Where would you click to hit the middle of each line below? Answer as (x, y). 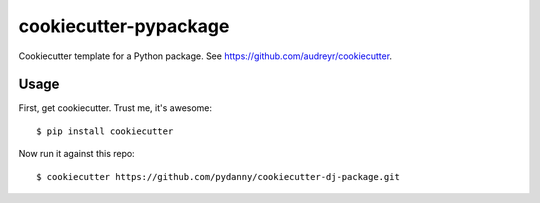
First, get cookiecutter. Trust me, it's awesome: (115, 108)
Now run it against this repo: (76, 154)
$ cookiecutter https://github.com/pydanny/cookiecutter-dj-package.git (218, 176)
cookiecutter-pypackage (124, 26)
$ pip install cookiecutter (105, 131)
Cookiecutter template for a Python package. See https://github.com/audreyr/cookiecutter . (205, 56)
